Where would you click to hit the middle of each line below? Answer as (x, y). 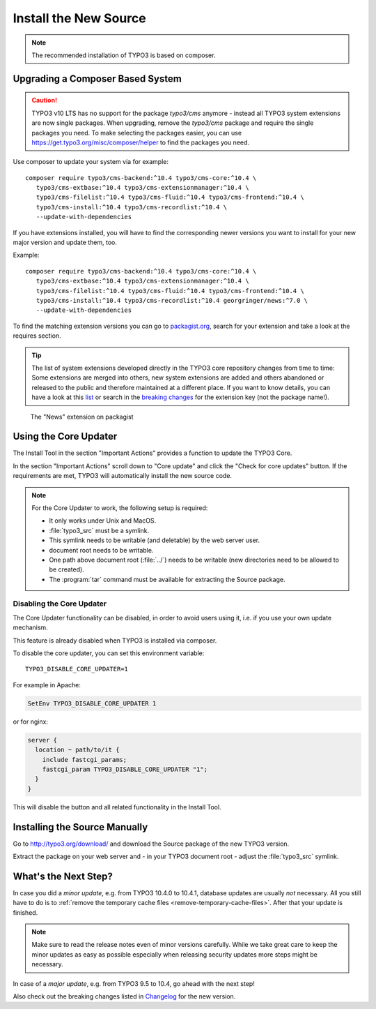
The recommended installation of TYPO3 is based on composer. (124, 55)
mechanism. (30, 627)
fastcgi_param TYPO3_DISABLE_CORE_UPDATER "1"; (125, 769)
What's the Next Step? (63, 876)
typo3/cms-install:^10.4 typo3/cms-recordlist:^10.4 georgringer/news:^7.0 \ (172, 300)
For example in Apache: (47, 685)
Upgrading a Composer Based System (97, 79)
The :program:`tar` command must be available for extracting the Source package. (167, 579)
